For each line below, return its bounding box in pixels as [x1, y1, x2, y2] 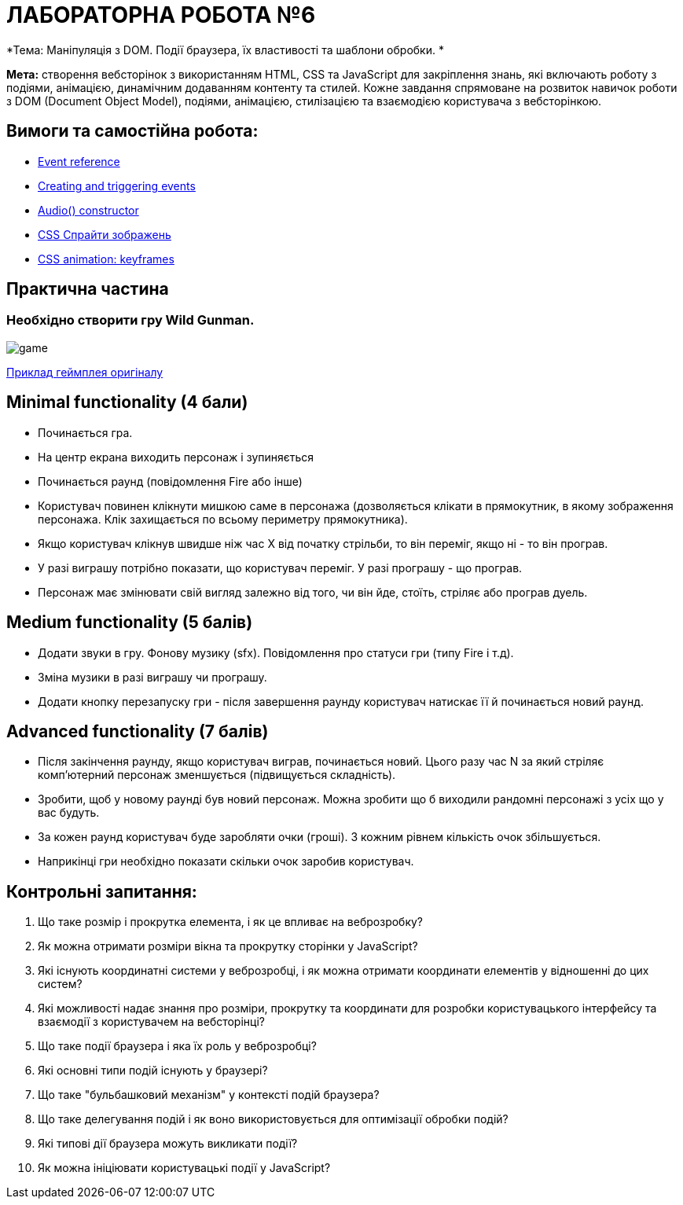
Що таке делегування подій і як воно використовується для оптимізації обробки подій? [38, 1112, 509, 1126]
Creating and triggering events [38, 178, 196, 193]
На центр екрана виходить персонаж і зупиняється [38, 450, 314, 464]
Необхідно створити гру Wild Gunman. [6, 312, 255, 329]
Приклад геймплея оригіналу [6, 365, 163, 379]
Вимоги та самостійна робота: [6, 121, 259, 141]
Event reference [38, 154, 120, 168]
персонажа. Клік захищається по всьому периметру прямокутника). [38, 512, 408, 526]
